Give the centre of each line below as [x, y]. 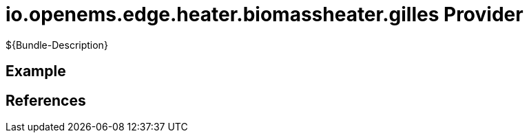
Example [36, 71]
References [46, 100]
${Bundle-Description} [57, 45]
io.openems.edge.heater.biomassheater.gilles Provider [264, 14]
